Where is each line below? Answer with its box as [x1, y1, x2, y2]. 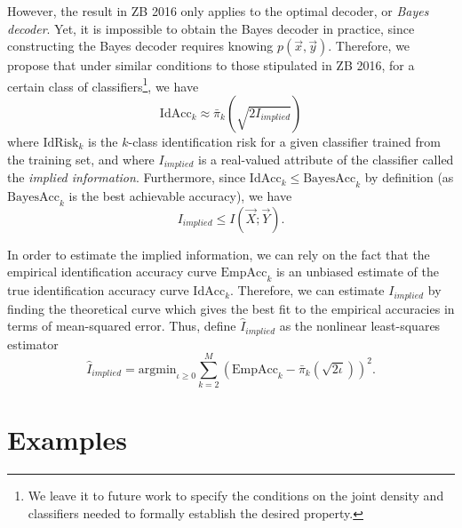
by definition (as [364, 168, 454, 187]
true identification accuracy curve [7, 281, 189, 300]
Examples [7, 421, 127, 458]
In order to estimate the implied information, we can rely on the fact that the [7, 244, 430, 263]
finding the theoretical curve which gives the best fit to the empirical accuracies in [7, 299, 455, 317]
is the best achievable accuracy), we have [68, 186, 292, 204]
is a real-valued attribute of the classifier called [198, 149, 454, 168]
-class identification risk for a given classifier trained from [128, 132, 441, 151]
